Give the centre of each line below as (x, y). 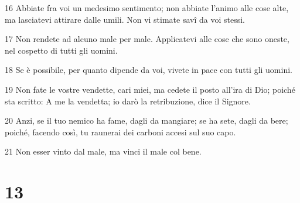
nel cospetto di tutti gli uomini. (61, 50)
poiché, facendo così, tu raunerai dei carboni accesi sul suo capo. (120, 132)
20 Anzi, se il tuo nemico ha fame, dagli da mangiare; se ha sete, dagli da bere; (146, 120)
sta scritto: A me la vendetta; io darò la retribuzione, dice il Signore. (128, 101)
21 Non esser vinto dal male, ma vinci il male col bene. (103, 151)
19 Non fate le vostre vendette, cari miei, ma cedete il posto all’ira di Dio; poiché (150, 89)
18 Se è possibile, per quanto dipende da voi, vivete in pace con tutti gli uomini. (149, 70)
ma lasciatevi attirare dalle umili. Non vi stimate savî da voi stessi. (125, 19)
